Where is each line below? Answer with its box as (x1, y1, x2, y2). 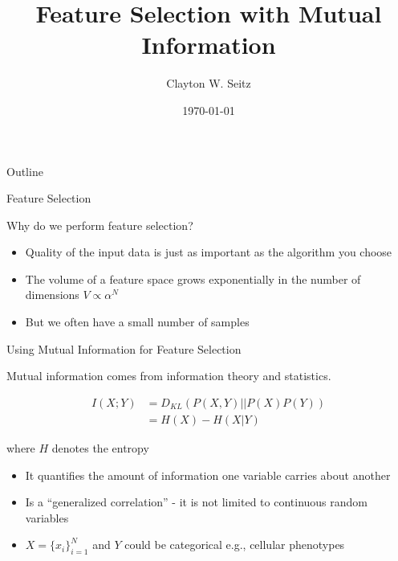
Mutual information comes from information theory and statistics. (6, 367, 331, 384)
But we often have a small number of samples (25, 313, 250, 330)
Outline (6, 162, 43, 179)
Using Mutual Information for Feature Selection (6, 340, 242, 357)
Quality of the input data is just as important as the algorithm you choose (25, 244, 392, 260)
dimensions (25, 286, 79, 303)
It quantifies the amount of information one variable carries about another (25, 466, 391, 483)
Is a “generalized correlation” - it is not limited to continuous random (25, 493, 368, 510)
